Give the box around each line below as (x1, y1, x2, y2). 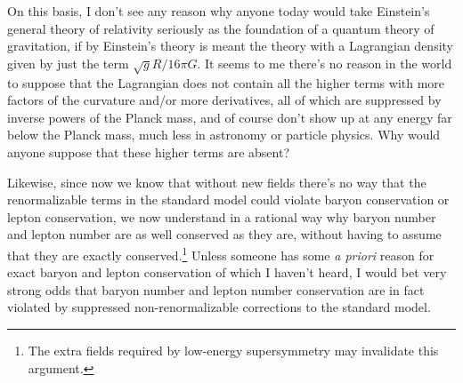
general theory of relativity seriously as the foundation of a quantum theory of (7, 19, 435, 37)
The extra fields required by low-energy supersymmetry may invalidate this (28, 340, 439, 359)
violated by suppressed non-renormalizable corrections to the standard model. (7, 298, 431, 316)
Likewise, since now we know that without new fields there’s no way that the (7, 172, 426, 191)
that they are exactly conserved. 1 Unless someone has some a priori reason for (7, 243, 435, 264)
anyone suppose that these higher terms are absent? (7, 142, 290, 161)
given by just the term (7, 53, 129, 72)
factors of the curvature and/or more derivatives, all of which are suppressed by (7, 91, 442, 109)
